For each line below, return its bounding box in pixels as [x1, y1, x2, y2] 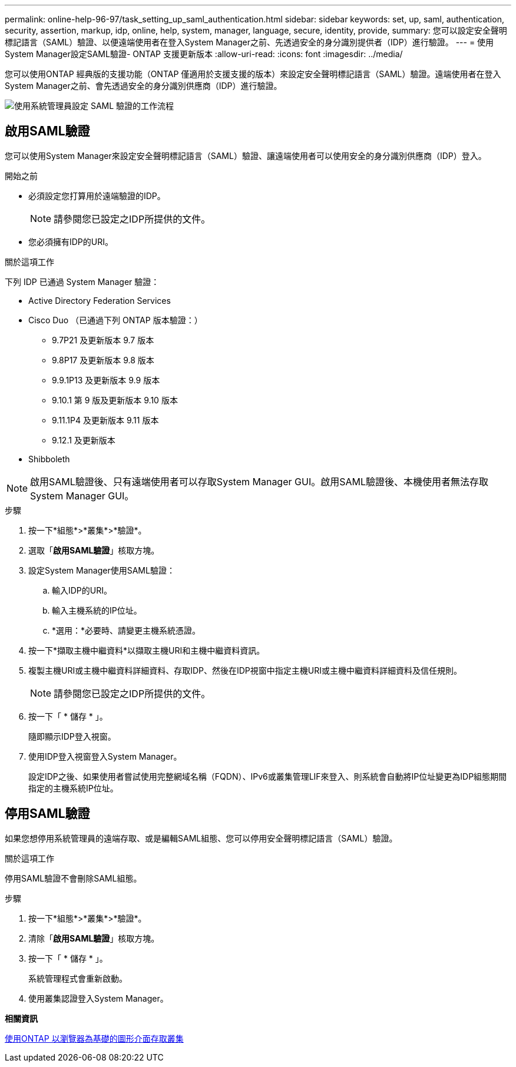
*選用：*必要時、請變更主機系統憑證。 [52, 625, 201, 635]
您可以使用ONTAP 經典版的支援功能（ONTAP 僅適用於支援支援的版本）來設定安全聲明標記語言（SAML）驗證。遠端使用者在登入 [5, 69, 501, 79]
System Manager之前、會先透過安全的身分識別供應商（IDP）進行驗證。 [5, 81, 282, 91]
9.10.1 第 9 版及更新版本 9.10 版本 [52, 395, 178, 405]
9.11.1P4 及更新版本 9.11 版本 [52, 415, 159, 425]
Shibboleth [28, 453, 70, 464]
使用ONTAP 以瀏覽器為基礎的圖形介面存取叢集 [5, 1033, 184, 1043]
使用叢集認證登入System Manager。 [28, 993, 168, 1003]
